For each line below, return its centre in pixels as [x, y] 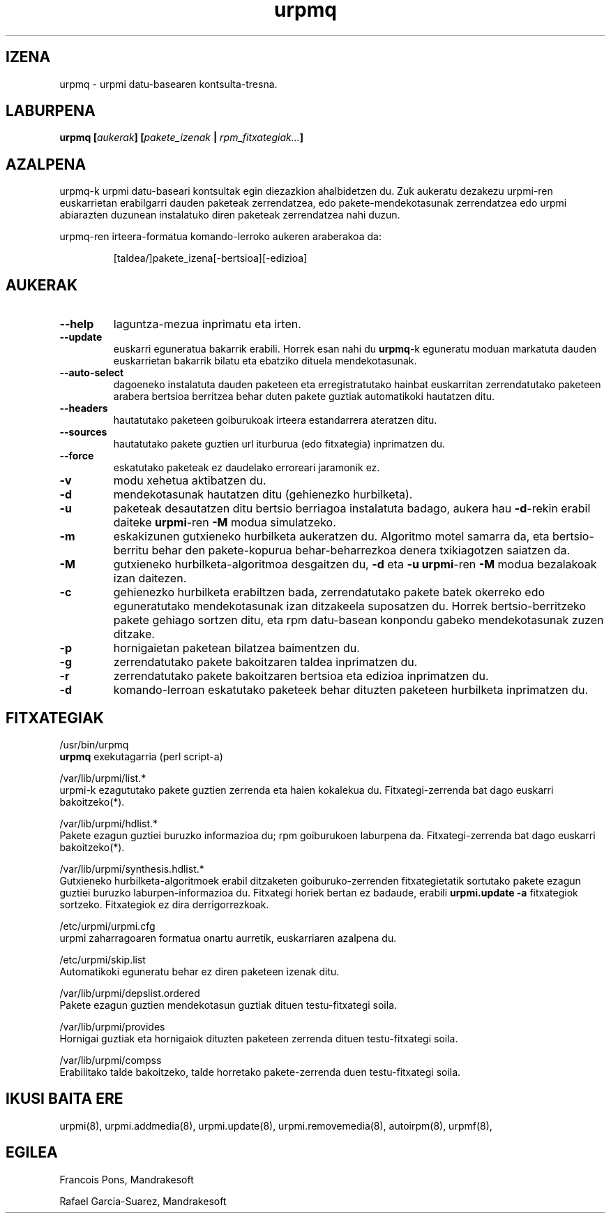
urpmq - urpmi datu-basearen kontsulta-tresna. [168, 84]
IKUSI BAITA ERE [65, 1099]
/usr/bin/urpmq [94, 744]
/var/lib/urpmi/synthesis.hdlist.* [132, 869]
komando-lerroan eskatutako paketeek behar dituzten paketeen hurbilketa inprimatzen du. [351, 690]
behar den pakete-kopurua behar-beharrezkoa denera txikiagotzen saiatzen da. [361, 551]
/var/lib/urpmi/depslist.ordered [130, 993]
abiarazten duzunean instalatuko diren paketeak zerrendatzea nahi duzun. [230, 215]
